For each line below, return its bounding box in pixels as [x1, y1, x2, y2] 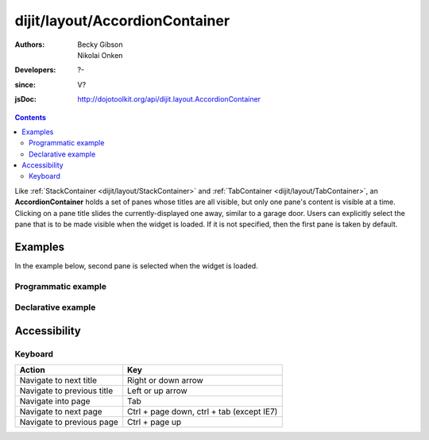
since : [14, 79, 36, 89]
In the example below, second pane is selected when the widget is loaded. [14, 261, 258, 270]
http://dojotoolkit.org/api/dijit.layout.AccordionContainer [77, 95, 261, 104]
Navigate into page [19, 396, 91, 407]
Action [19, 365, 45, 376]
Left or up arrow [127, 385, 188, 396]
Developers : [14, 65, 56, 75]
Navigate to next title [19, 375, 98, 386]
